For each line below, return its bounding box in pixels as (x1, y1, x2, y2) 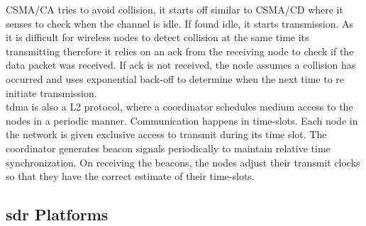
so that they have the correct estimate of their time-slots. (6, 169, 255, 183)
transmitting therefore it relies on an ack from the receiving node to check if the (6, 43, 354, 58)
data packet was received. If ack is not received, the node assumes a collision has (6, 57, 356, 72)
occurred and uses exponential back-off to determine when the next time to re (6, 71, 345, 86)
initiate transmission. (6, 85, 97, 100)
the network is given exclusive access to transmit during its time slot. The (6, 127, 327, 142)
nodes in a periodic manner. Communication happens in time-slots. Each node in (6, 113, 358, 128)
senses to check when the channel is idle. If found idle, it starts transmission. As (6, 16, 354, 30)
